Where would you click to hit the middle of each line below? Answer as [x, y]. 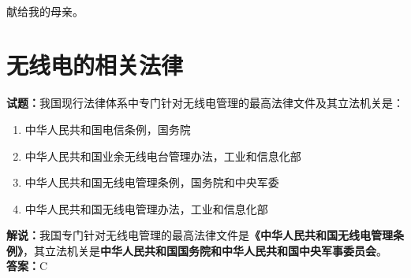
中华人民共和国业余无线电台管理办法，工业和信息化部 [163, 156]
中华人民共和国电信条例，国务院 [108, 129]
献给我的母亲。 [45, 11]
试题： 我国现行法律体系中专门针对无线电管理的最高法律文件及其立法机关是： [205, 103]
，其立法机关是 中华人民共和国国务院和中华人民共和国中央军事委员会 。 [205, 250]
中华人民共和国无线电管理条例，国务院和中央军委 [152, 182]
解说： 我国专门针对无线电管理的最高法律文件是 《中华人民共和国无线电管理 [200, 235]
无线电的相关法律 [95, 65]
